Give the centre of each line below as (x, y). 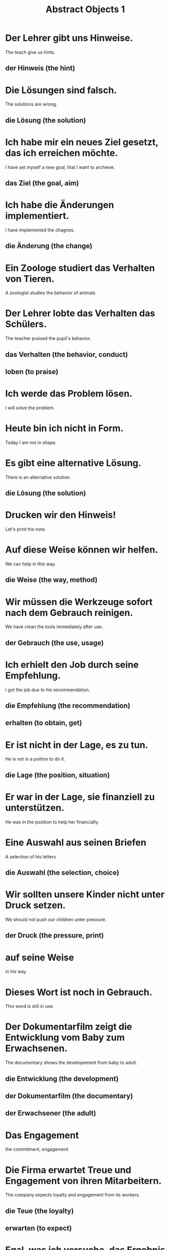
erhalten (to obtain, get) (44, 723)
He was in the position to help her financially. (52, 822)
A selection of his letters (31, 856)
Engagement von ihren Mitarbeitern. (83, 1181)
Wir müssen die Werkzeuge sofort (79, 602)
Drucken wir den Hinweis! (61, 515)
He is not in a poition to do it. (35, 759)
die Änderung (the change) (49, 246)
